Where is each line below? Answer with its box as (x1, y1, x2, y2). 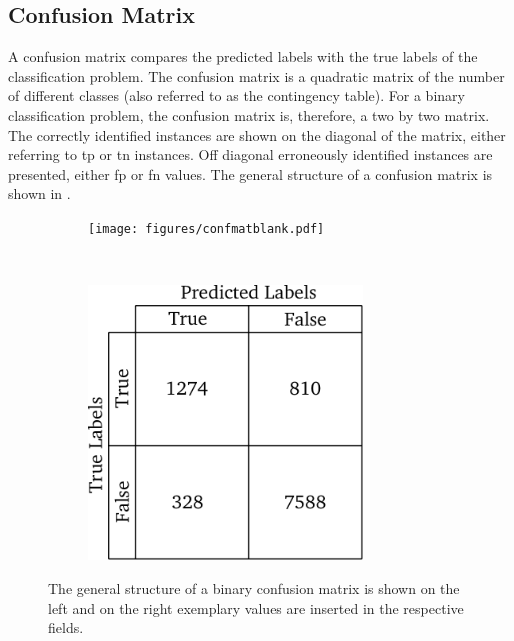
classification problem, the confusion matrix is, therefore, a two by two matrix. (8, 104, 490, 125)
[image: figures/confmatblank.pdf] (88, 221, 325, 236)
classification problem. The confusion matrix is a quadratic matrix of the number (8, 65, 505, 86)
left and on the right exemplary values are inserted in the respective (48, 597, 464, 618)
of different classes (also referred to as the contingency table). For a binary (8, 85, 465, 106)
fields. (48, 617, 84, 638)
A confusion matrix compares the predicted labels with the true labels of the (8, 46, 478, 67)
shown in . (8, 183, 71, 204)
